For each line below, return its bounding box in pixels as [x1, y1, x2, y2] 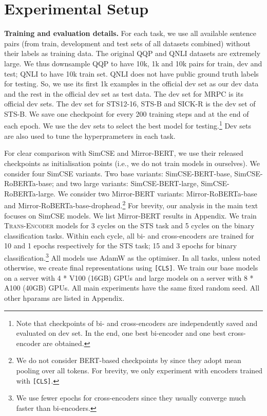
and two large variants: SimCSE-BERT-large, [56, 178, 199, 189]
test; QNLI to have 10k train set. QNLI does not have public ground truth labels [4, 68, 259, 79]
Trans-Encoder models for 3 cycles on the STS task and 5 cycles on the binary [4, 220, 255, 231]
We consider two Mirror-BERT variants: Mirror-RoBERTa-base [58, 188, 257, 198]
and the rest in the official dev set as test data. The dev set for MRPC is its [4, 88, 244, 99]
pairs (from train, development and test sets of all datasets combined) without [4, 38, 251, 48]
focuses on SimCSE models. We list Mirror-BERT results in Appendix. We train [4, 210, 257, 221]
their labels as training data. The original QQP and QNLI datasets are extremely [4, 48, 261, 59]
